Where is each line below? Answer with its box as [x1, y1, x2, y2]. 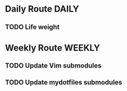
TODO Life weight [5, 23, 60, 31]
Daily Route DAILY [5, 3, 79, 15]
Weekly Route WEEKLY [5, 42, 100, 53]
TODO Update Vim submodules [5, 62, 102, 70]
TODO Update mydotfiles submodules [5, 78, 123, 86]
